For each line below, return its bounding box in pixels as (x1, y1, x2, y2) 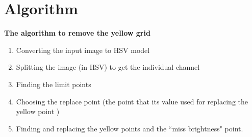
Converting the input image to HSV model (16, 44, 150, 55)
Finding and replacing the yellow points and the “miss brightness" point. (16, 123, 243, 133)
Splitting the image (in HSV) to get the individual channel (16, 62, 200, 72)
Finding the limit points (16, 78, 91, 89)
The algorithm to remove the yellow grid (4, 28, 150, 38)
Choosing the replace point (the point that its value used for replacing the (16, 96, 248, 106)
